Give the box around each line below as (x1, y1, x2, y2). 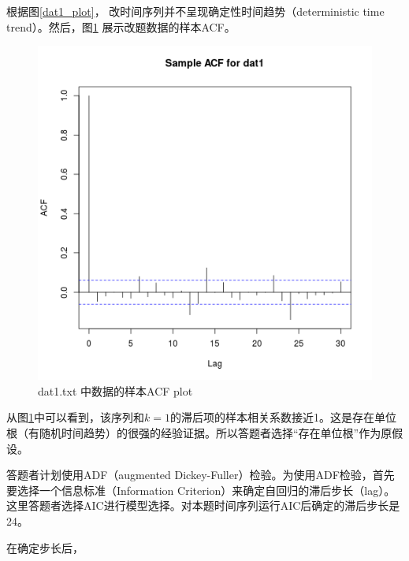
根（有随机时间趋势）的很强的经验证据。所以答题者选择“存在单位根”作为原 (6, 424, 392, 440)
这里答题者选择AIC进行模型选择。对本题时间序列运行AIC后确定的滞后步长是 (6, 497, 400, 514)
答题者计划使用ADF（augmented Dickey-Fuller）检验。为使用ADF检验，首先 (6, 466, 395, 483)
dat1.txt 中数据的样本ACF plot (38, 382, 193, 399)
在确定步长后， (6, 539, 84, 555)
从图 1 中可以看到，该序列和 (6, 409, 144, 425)
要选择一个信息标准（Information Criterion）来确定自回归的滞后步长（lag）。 (6, 481, 396, 498)
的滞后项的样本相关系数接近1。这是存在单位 (169, 409, 396, 425)
